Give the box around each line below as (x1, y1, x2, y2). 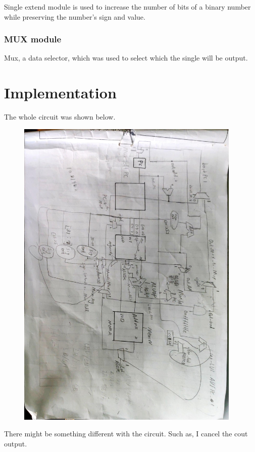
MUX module (4, 33, 62, 45)
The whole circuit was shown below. (4, 111, 116, 122)
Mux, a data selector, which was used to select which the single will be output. (4, 52, 248, 63)
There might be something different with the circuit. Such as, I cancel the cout (4, 428, 248, 439)
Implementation (4, 82, 117, 103)
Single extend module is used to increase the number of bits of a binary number (4, 2, 251, 12)
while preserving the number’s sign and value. (4, 11, 145, 22)
